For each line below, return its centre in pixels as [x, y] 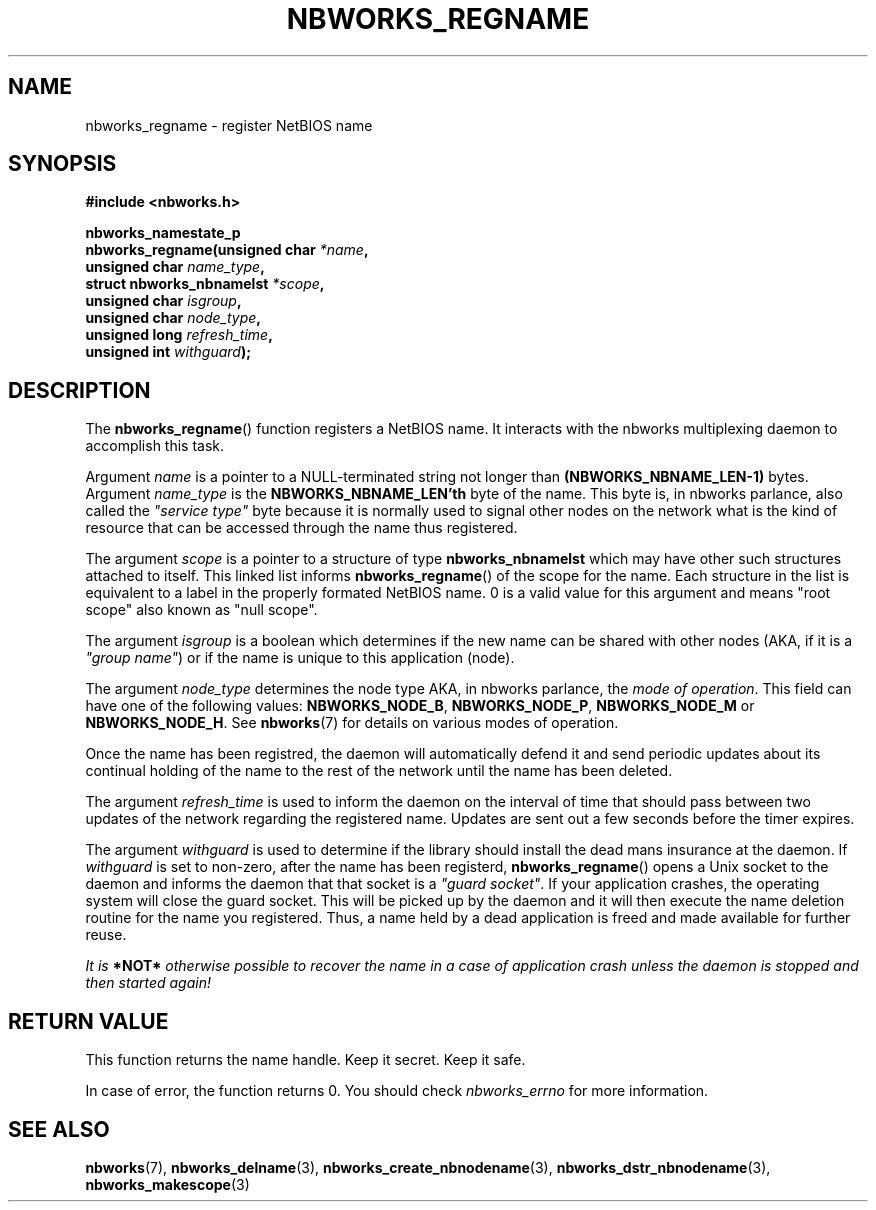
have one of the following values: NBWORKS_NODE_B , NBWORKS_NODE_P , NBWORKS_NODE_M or [420, 706]
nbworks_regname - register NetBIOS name [229, 125]
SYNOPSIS [62, 164]
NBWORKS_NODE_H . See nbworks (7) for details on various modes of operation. [352, 723]
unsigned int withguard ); [168, 352]
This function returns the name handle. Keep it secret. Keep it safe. [305, 1060]
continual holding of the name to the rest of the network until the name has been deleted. [379, 771]
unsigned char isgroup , [163, 301]
